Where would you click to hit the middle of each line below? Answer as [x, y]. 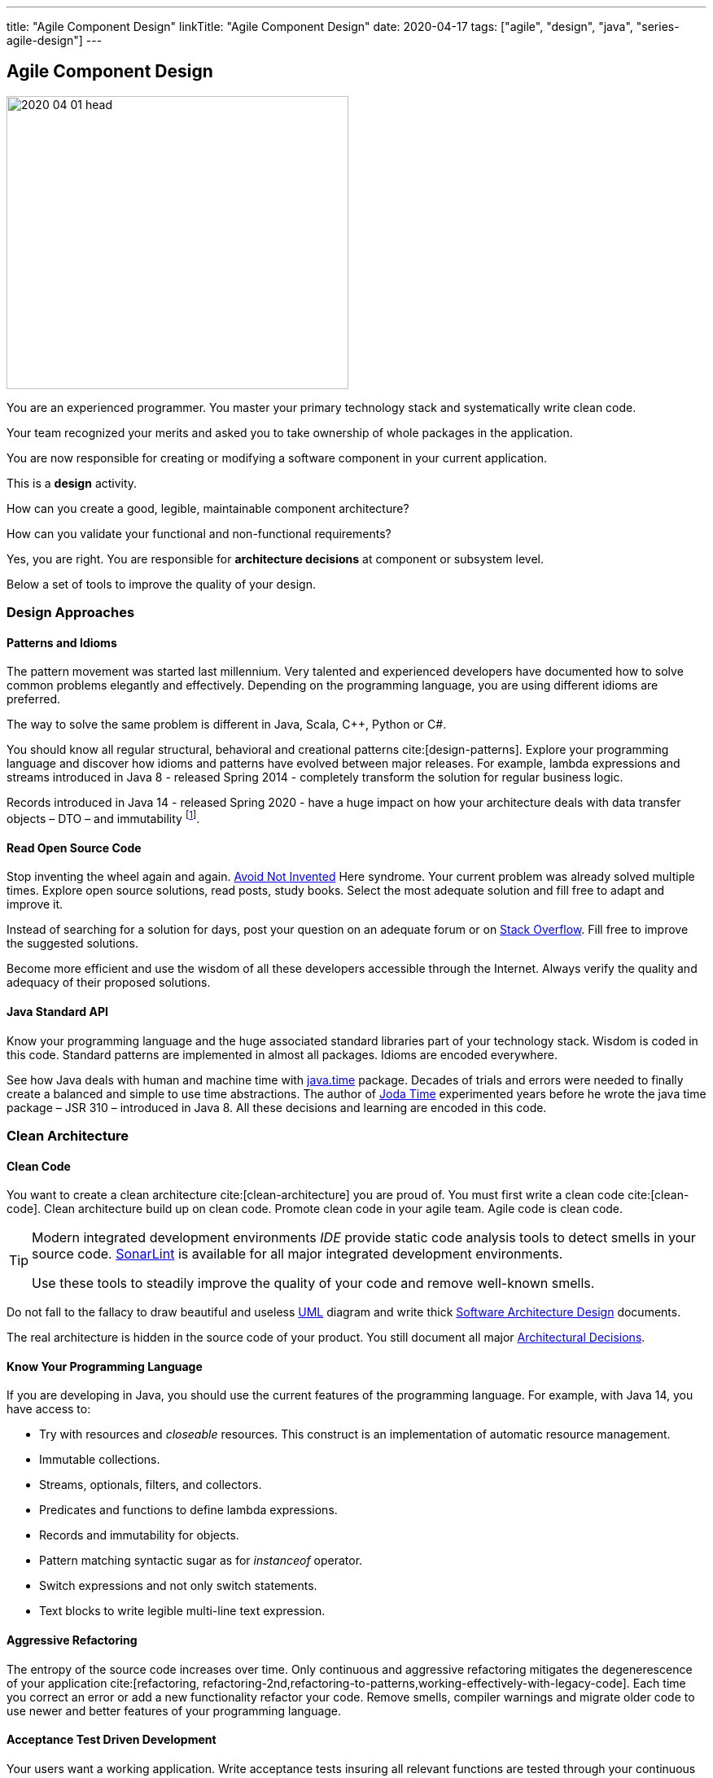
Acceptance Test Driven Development [112, 1740]
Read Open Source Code [74, 847]
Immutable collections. [100, 1460]
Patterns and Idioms [62, 642]
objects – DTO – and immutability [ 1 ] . [103, 818]
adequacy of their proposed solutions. [109, 983]
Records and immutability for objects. [139, 1535]
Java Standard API [57, 1011]
